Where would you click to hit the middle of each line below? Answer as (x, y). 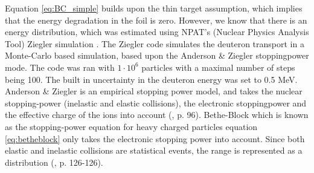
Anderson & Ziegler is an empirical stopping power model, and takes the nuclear (154, 91)
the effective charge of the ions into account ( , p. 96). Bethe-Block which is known (157, 115)
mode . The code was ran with (60, 67)
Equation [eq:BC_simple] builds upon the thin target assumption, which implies (154, 8)
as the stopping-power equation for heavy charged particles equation (131, 126)
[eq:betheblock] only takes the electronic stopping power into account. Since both (155, 138)
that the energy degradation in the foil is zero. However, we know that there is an (156, 20)
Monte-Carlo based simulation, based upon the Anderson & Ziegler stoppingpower (157, 55)
